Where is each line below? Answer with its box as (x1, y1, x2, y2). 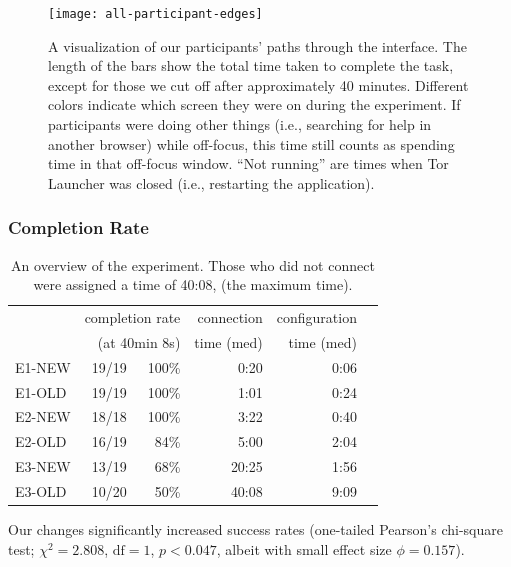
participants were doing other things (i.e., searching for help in (48, 114, 432, 135)
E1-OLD (15, 381, 67, 402)
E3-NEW (15, 456, 71, 477)
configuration (276, 307, 357, 328)
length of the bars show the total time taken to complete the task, (48, 55, 454, 76)
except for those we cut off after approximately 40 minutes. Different (48, 74, 469, 95)
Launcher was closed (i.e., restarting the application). (48, 172, 375, 193)
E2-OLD (15, 431, 67, 452)
